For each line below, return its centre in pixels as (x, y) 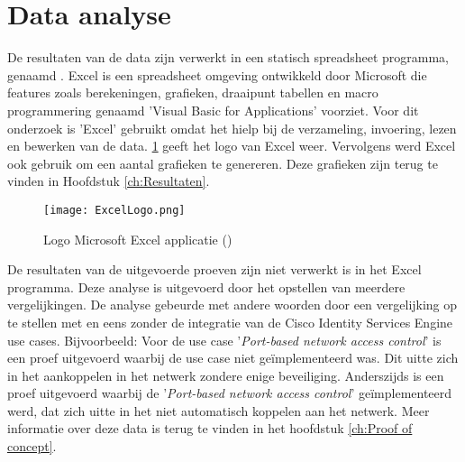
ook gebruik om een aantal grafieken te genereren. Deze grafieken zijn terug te (223, 163)
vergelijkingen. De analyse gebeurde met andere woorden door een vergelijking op (232, 305)
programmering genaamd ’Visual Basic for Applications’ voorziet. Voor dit (213, 110)
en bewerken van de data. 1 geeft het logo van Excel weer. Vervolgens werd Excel (232, 146)
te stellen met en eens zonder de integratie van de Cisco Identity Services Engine (230, 322)
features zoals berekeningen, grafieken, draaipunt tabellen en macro (193, 92)
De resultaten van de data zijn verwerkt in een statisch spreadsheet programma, (228, 57)
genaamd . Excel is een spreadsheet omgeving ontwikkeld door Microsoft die (217, 74)
